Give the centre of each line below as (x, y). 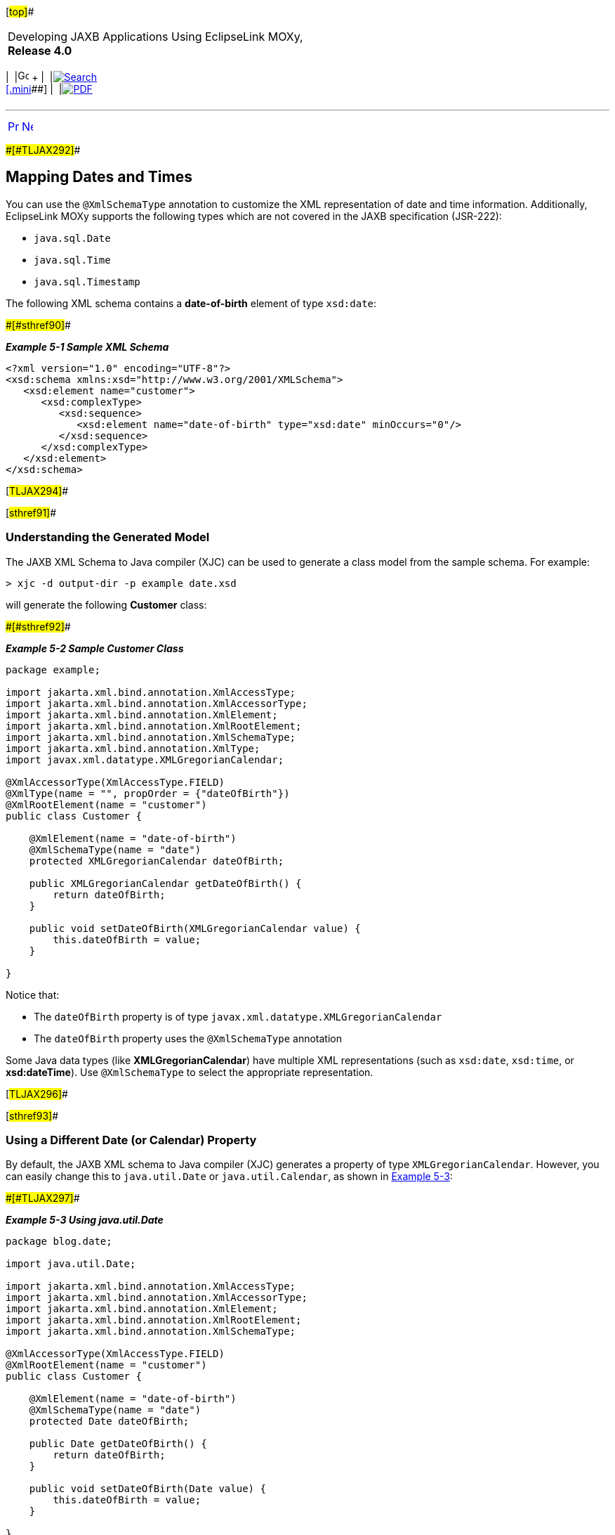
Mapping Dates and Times (99, 177)
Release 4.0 (40, 51)
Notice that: (33, 995)
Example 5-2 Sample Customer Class (95, 648)
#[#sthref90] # (38, 325)
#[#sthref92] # (38, 626)
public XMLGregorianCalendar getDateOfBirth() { (165, 883)
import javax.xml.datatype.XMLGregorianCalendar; (145, 759)
